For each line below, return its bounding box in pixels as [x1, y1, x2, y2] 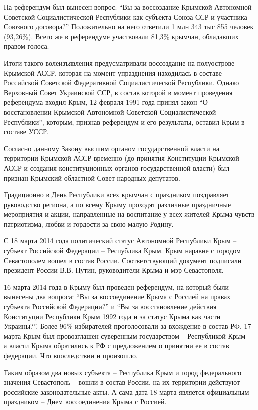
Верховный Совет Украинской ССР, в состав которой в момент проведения [4, 87, 233, 97]
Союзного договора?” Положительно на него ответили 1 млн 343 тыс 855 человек [4, 21, 254, 32]
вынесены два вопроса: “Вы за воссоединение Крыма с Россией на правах [4, 291, 231, 302]
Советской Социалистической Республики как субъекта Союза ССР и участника [4, 11, 247, 22]
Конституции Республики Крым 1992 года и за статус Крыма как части [4, 311, 221, 321]
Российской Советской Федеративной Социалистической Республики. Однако [4, 77, 239, 88]
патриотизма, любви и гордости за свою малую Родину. [4, 218, 174, 229]
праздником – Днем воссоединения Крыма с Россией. [4, 396, 167, 407]
